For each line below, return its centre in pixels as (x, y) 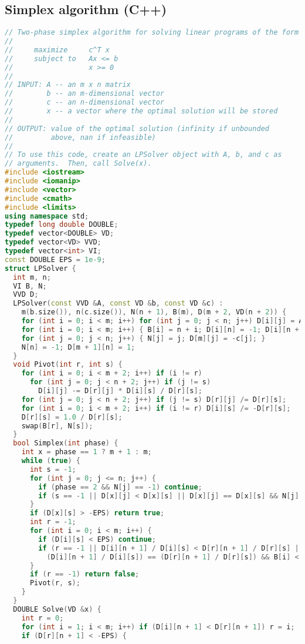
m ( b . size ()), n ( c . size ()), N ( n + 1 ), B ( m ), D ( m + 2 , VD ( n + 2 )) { (154, 312)
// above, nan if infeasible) (80, 137)
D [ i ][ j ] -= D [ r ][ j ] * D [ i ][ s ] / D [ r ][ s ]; (120, 391)
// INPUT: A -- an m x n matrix (68, 85)
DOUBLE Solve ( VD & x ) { (57, 609)
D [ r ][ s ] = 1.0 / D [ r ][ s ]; (72, 417)
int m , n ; (32, 277)
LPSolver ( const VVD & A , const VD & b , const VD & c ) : (118, 303)
